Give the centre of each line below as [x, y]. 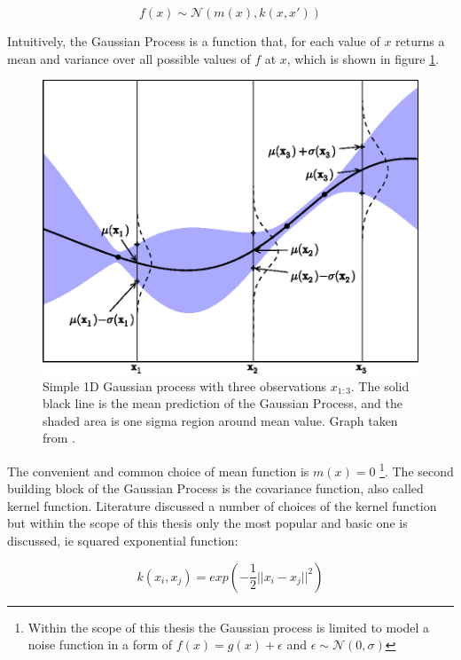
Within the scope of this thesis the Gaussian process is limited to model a [229, 627]
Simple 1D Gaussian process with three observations [185, 385]
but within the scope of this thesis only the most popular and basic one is [207, 523]
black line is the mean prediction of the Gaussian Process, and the [223, 403]
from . [59, 438]
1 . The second [417, 469]
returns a [420, 41]
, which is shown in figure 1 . [363, 58]
